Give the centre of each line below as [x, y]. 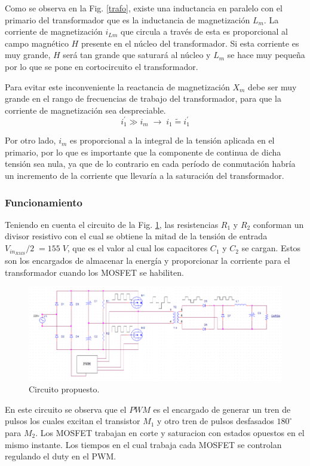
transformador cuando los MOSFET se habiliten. [94, 272]
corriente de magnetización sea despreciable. [85, 110]
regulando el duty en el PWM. [61, 456]
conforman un [278, 224]
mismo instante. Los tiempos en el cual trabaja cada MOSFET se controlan [143, 444]
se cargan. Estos [271, 248]
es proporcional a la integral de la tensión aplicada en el [172, 140]
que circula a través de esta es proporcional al [204, 31]
